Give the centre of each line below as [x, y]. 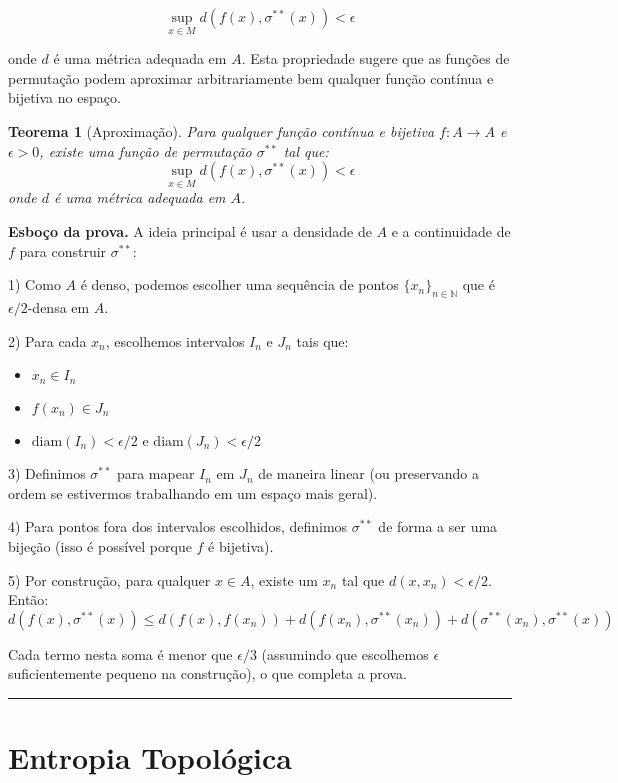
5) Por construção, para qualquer [109, 579]
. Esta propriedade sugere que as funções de [375, 58]
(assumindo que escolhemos [345, 653]
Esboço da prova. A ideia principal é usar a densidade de [190, 231]
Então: [28, 599]
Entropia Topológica [150, 757]
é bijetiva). [241, 546]
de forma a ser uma [438, 526]
